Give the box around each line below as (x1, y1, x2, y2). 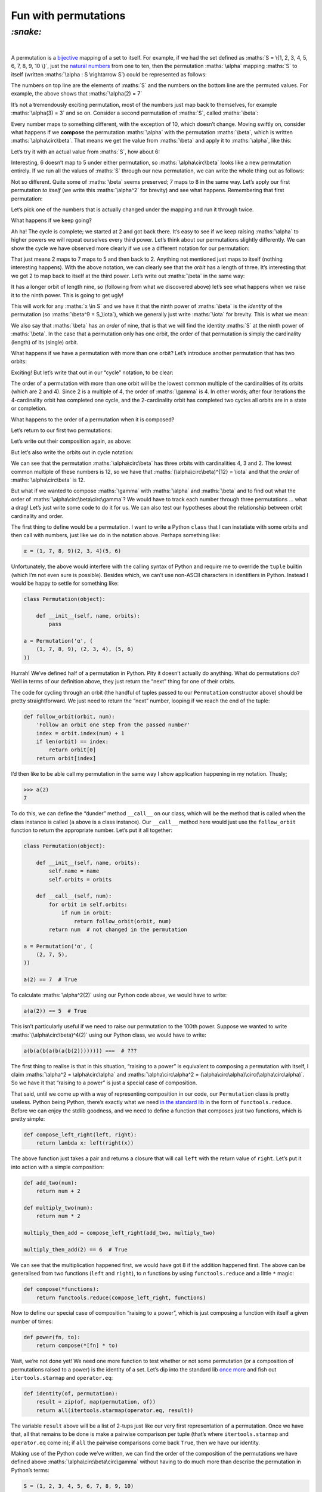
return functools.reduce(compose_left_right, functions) (36, 1294, 206, 1301)
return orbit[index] (36, 755, 97, 762)
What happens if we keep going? (11, 217, 92, 224)
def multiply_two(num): (23, 1204, 94, 1211)
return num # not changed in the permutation (48, 926, 187, 933)
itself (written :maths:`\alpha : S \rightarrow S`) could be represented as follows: (11, 70, 207, 78)
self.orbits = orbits (48, 876, 112, 883)
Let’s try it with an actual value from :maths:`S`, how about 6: (11, 148, 160, 155)
